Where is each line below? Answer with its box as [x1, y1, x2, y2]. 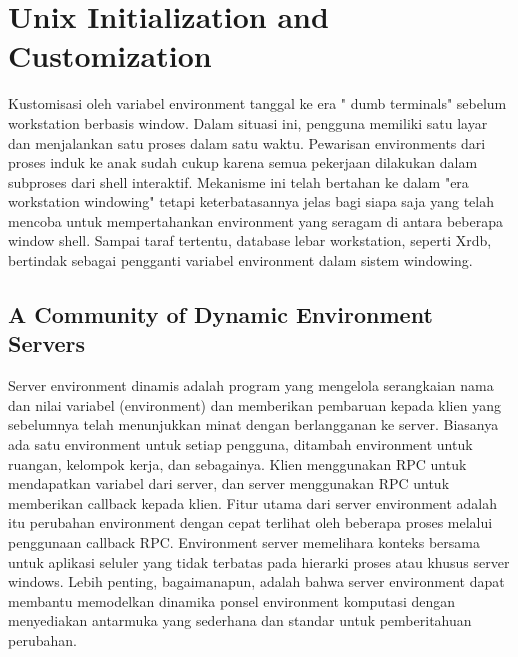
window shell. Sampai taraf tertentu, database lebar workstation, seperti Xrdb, [8, 230, 492, 251]
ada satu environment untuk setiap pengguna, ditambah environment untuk [8, 434, 473, 455]
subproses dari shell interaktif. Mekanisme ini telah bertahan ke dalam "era [8, 171, 469, 192]
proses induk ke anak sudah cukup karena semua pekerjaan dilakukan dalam [8, 152, 478, 173]
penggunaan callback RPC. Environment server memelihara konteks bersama [8, 532, 480, 552]
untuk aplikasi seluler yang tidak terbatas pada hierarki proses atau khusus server [8, 551, 510, 572]
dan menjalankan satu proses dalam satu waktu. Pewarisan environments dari [8, 132, 486, 153]
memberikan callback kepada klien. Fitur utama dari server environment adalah [8, 492, 497, 513]
